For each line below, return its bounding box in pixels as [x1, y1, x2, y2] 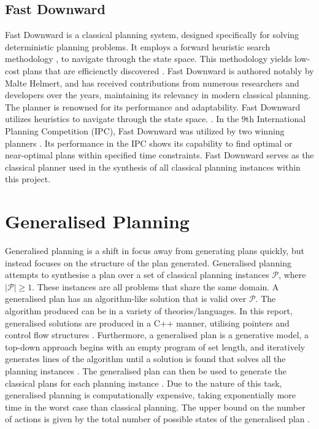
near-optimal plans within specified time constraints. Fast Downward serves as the [5, 149, 314, 161]
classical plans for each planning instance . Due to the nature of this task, [5, 376, 282, 389]
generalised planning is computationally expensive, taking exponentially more [5, 388, 296, 401]
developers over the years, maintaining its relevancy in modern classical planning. [5, 88, 311, 101]
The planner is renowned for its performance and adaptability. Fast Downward [5, 100, 301, 113]
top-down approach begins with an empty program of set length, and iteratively [5, 340, 306, 353]
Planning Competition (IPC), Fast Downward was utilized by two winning [5, 124, 285, 137]
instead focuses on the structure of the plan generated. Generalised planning [5, 256, 291, 269]
